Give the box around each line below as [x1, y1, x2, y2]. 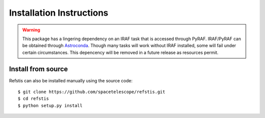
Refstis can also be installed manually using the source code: [9, 77, 132, 83]
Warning [22, 27, 40, 33]
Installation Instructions [9, 7, 108, 18]
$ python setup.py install [18, 103, 83, 108]
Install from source [9, 65, 68, 73]
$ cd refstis [18, 96, 49, 101]
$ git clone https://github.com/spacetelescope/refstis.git [18, 89, 165, 95]
